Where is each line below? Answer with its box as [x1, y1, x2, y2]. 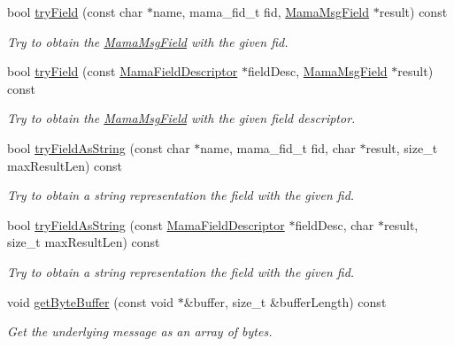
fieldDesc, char [295, 215, 374, 234]
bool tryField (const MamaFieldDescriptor [7, 62, 238, 81]
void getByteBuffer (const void [7, 292, 173, 311]
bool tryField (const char [7, 3, 143, 20]
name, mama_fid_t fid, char [200, 138, 356, 157]
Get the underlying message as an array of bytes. [7, 322, 273, 341]
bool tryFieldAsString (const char [7, 138, 190, 157]
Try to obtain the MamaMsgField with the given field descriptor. [7, 109, 356, 127]
